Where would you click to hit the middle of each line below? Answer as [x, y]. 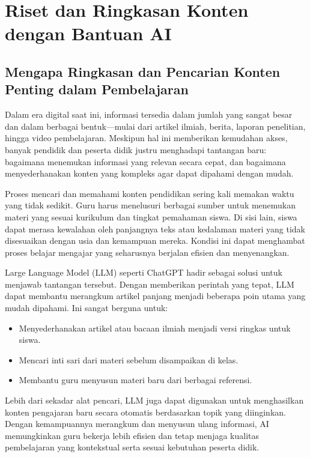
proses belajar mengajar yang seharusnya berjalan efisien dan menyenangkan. [147, 252]
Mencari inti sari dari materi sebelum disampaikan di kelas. [129, 359]
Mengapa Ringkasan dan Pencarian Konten [143, 71]
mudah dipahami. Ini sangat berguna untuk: [87, 308]
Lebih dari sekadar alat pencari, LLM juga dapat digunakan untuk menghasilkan [154, 400]
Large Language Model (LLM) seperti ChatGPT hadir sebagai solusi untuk [144, 272]
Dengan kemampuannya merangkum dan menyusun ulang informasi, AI [137, 424]
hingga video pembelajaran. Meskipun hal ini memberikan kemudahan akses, [146, 138]
